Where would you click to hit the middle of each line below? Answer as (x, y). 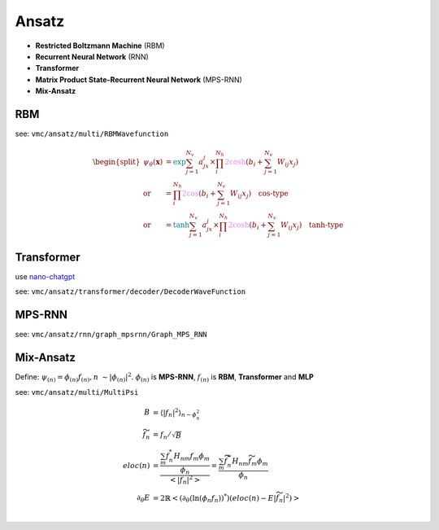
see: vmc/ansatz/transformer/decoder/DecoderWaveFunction (130, 291)
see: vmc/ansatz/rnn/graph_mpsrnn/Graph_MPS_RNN (111, 335)
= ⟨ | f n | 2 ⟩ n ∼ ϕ (174, 413)
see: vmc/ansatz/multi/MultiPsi (77, 392)
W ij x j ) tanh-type (312, 226)
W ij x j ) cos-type (259, 195)
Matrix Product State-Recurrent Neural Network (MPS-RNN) (139, 79)
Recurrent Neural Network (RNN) (92, 56)
